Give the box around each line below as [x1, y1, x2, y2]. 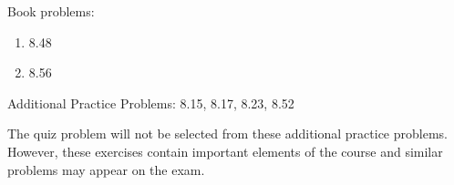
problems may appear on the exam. [7, 159, 205, 179]
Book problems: [7, 2, 95, 20]
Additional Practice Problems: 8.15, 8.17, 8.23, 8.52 [7, 93, 294, 112]
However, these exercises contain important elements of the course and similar [7, 141, 443, 160]
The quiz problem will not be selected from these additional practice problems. [7, 124, 448, 143]
